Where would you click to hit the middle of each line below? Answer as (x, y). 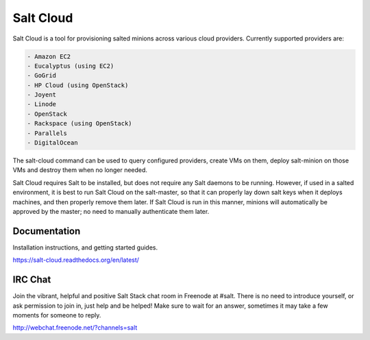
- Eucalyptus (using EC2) (71, 66)
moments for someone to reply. (57, 315)
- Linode (42, 104)
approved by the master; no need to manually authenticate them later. (111, 211)
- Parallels (47, 133)
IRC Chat (32, 280)
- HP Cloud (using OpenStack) (78, 85)
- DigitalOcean (52, 143)
